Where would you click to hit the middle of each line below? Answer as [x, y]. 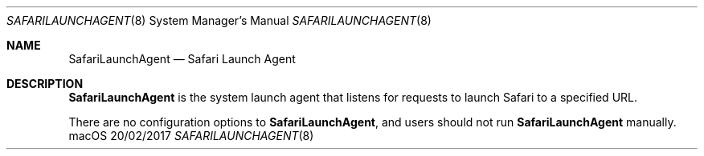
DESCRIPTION [45, 84]
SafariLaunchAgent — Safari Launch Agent [182, 59]
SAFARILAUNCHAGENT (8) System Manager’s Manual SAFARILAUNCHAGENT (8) [219, 20]
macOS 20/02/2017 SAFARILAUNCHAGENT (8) [191, 136]
